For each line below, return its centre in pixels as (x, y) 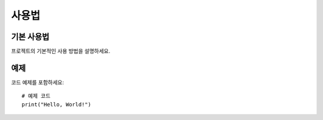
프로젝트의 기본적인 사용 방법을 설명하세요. (61, 51)
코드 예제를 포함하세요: (37, 82)
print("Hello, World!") (57, 104)
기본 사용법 (30, 37)
